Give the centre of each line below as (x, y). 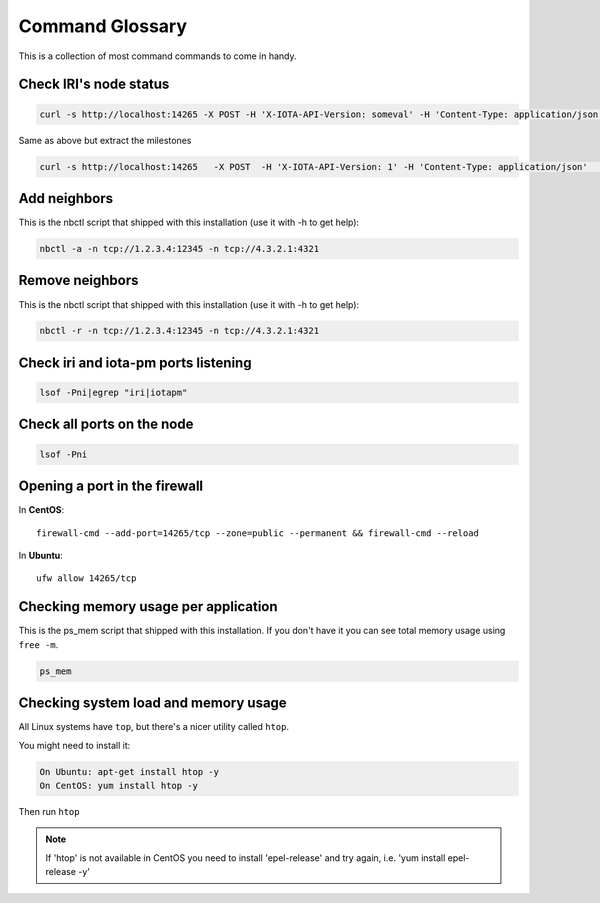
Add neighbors (66, 198)
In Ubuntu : (41, 555)
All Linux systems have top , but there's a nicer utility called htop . (154, 727)
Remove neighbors (78, 280)
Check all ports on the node (106, 424)
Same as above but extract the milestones (105, 140)
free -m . (38, 644)
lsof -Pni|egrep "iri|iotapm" (113, 393)
